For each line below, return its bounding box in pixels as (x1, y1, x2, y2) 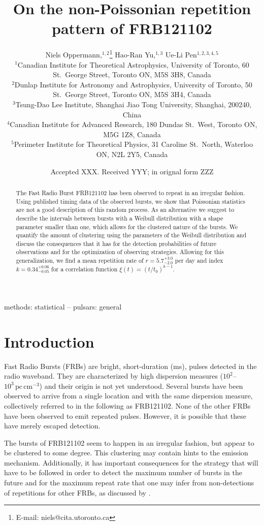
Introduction (4, 331, 94, 352)
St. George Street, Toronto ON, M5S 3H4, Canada (53, 89, 211, 100)
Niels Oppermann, (45, 49, 102, 59)
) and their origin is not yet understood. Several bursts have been (39, 380, 243, 391)
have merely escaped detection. (4, 420, 101, 431)
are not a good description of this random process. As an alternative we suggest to (16, 205, 235, 214)
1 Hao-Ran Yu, (109, 48, 156, 59)
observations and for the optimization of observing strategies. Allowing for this (16, 248, 224, 256)
